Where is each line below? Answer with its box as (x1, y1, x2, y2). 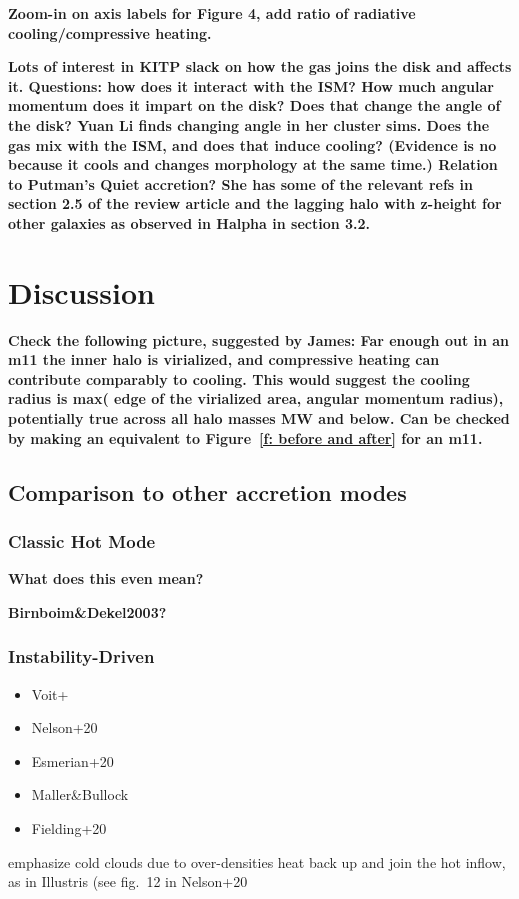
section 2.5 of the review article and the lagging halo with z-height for (8, 193, 502, 214)
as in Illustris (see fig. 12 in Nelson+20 (8, 871, 248, 892)
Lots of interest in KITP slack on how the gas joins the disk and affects (8, 56, 512, 77)
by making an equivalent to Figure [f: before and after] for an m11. (8, 427, 483, 448)
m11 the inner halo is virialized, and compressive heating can (8, 349, 440, 370)
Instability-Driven (8, 644, 155, 669)
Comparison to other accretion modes (8, 476, 407, 507)
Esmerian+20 (31, 750, 114, 771)
